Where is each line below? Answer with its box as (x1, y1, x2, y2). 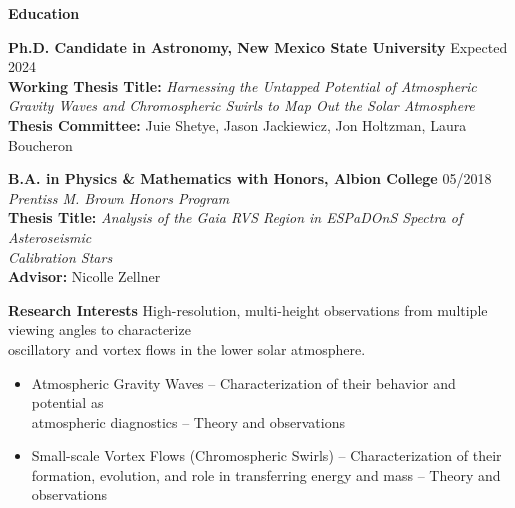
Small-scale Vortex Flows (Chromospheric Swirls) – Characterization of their (31, 445, 502, 466)
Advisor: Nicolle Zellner (8, 266, 161, 287)
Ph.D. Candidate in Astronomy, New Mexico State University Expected (8, 36, 508, 57)
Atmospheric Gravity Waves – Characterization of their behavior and (31, 372, 456, 393)
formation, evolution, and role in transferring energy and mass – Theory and (31, 464, 501, 485)
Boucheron (8, 134, 73, 155)
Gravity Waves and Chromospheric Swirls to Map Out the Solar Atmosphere (8, 95, 475, 116)
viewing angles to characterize (8, 319, 191, 340)
